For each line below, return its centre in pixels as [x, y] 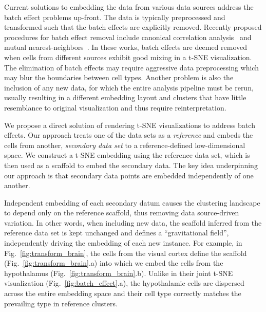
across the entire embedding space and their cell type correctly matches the [123, 293]
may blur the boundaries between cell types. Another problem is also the [119, 77]
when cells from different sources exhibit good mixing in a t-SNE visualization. [128, 57]
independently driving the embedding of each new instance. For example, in [123, 243]
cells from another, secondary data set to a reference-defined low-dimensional [125, 145]
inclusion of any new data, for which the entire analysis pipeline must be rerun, [129, 87]
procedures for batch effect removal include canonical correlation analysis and [128, 37]
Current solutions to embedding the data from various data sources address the [129, 7]
